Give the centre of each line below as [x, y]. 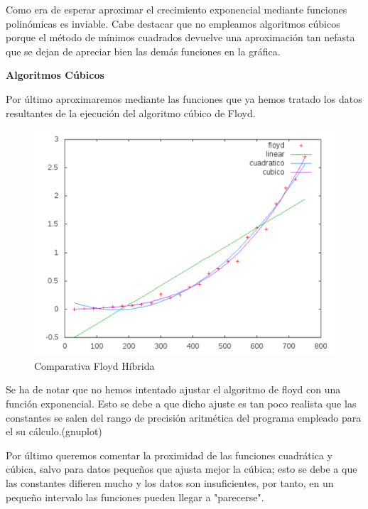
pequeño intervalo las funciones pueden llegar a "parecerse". [135, 497]
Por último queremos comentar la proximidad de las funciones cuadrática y [169, 455]
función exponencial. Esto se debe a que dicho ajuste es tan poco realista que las [181, 403]
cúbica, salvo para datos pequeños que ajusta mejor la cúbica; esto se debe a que [182, 469]
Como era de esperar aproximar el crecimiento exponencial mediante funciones [177, 9]
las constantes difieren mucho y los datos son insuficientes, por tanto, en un [170, 482]
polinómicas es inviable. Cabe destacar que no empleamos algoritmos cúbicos [173, 23]
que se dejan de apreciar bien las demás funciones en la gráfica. [143, 51]
